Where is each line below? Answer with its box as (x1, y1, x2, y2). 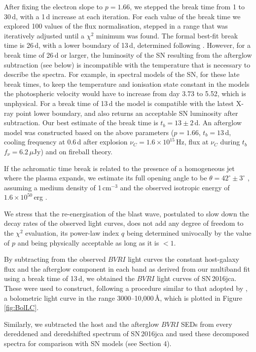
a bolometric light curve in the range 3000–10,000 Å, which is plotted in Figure (4, 292, 243, 303)
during (220, 137, 240, 147)
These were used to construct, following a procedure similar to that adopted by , (4, 283, 248, 293)
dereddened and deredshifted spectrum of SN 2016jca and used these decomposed (4, 328, 249, 339)
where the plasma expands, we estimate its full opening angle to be (4, 173, 207, 183)
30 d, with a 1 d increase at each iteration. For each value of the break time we (4, 11, 241, 21)
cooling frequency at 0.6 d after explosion (4, 137, 128, 147)
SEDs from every (181, 318, 232, 329)
